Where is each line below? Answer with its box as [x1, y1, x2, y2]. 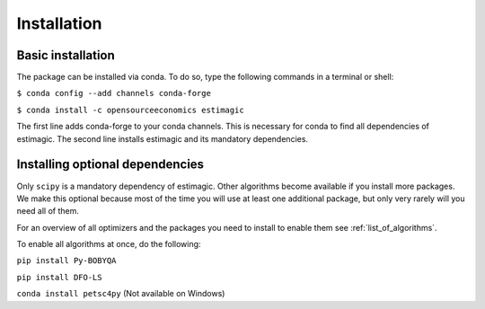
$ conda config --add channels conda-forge [16, 88, 211, 99]
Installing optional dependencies [16, 157, 205, 172]
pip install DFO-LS [16, 272, 102, 282]
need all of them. [16, 206, 80, 216]
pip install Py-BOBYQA [16, 256, 117, 266]
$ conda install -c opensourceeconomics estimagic [16, 104, 244, 115]
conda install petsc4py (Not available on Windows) [16, 288, 225, 299]
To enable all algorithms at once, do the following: [16, 239, 201, 250]
